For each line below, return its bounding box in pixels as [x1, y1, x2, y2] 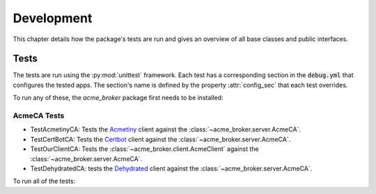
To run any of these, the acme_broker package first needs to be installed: [13, 94, 224, 102]
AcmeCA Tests [13, 111, 65, 120]
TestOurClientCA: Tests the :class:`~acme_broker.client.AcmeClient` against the [30, 145, 259, 153]
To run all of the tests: [13, 177, 76, 186]
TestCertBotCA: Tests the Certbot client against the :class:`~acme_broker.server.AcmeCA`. [30, 135, 291, 143]
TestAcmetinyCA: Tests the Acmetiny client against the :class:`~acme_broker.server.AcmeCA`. [30, 125, 301, 134]
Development [13, 10, 93, 26]
